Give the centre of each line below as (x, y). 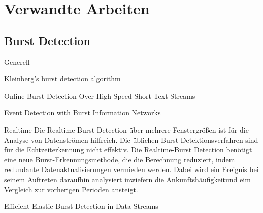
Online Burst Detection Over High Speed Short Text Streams (100, 95)
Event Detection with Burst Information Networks (83, 113)
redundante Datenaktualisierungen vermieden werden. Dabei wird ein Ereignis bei (131, 169)
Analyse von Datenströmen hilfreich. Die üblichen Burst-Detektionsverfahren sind (131, 139)
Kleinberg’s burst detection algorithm (62, 79)
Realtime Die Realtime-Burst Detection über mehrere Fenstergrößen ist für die (126, 129)
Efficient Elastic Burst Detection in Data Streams (81, 206)
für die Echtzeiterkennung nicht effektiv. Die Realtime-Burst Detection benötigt (128, 150)
